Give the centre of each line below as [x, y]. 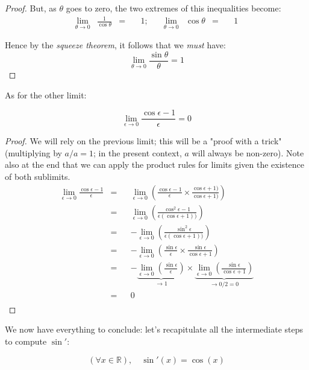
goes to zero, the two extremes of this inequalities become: [173, 8]
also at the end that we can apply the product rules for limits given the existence [155, 164]
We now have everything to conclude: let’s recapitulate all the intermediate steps [154, 329]
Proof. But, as [31, 8]
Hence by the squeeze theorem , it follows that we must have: [115, 45]
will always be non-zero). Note [248, 152]
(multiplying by [33, 152]
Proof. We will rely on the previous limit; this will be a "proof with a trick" [143, 141]
